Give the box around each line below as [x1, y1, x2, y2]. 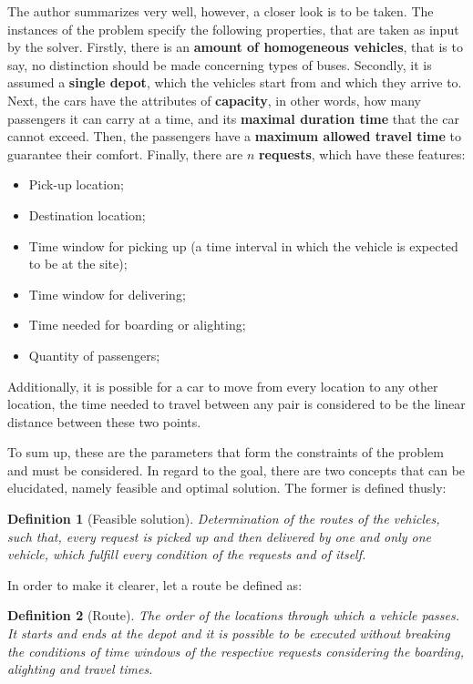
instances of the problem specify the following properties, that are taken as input [7, 19, 459, 38]
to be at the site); [28, 254, 128, 273]
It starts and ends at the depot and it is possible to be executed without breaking [7, 624, 450, 643]
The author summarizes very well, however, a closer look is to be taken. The [7, 2, 434, 20]
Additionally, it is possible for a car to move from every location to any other [7, 376, 438, 395]
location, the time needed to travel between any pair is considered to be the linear [7, 394, 466, 413]
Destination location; [28, 205, 146, 224]
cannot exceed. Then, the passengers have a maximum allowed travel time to [7, 127, 461, 146]
